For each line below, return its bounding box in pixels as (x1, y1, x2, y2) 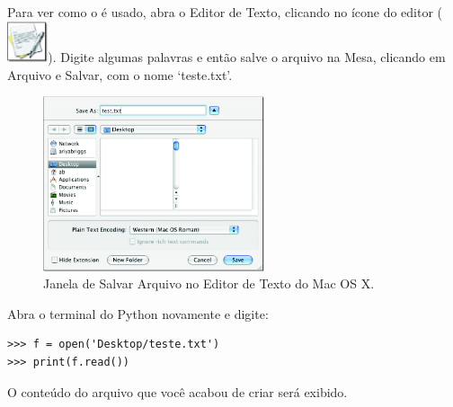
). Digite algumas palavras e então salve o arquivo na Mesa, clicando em (48, 47, 446, 66)
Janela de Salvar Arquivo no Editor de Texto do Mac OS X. (43, 274, 375, 293)
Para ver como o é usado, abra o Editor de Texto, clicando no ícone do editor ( (7, 3, 443, 21)
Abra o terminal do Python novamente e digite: (7, 304, 269, 323)
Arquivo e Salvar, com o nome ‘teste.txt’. (7, 65, 233, 84)
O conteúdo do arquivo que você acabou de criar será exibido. (7, 382, 348, 401)
